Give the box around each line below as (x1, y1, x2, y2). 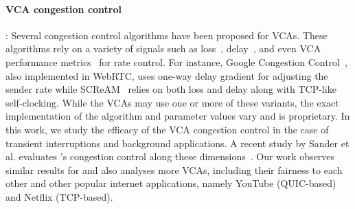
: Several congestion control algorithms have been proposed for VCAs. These (5, 27, 328, 42)
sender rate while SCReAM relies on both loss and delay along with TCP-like (5, 82, 336, 96)
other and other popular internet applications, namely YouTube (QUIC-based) (5, 176, 336, 190)
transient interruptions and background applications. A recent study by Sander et (5, 135, 350, 150)
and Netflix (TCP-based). (5, 189, 113, 203)
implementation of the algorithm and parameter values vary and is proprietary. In (5, 109, 350, 123)
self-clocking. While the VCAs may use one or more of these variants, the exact (5, 95, 339, 109)
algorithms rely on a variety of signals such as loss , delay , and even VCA (5, 41, 321, 56)
